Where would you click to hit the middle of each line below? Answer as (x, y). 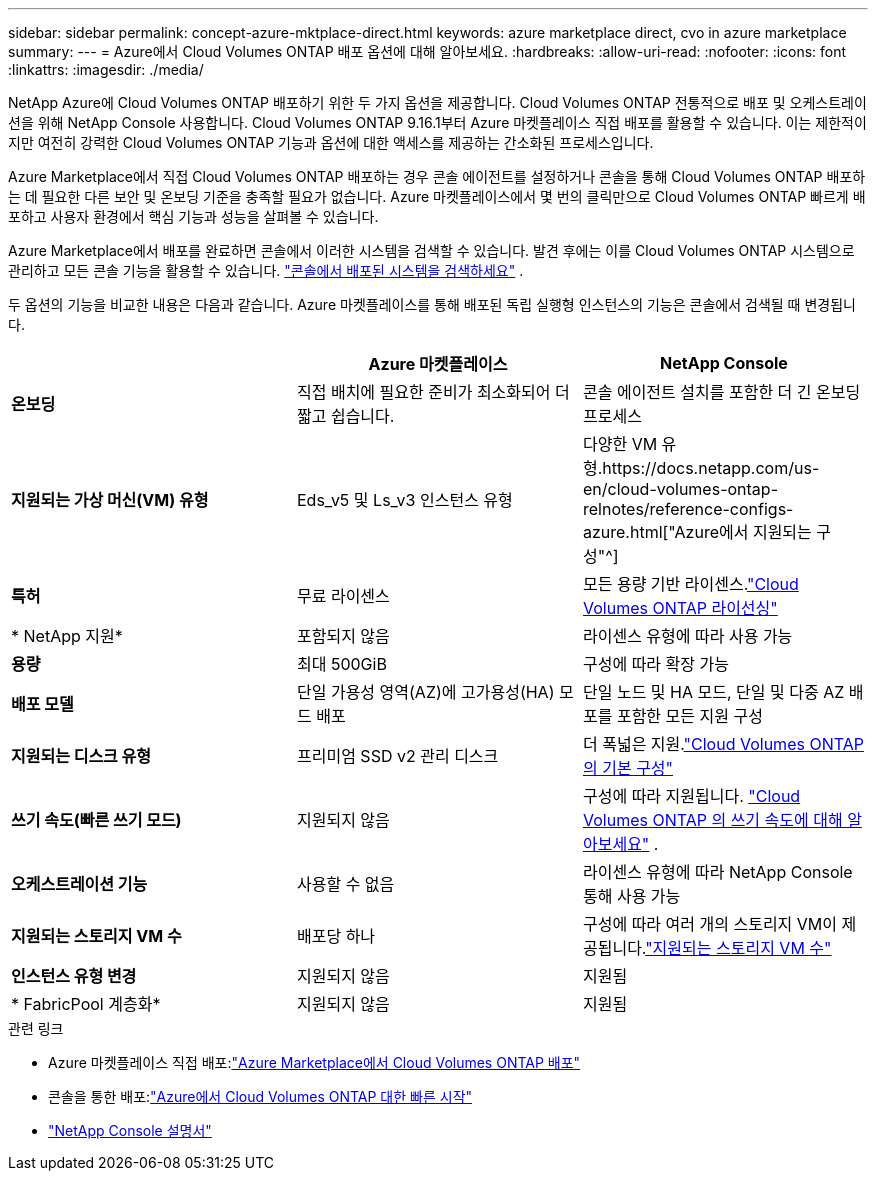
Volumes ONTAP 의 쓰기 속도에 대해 (712, 820)
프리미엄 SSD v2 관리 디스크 (397, 756)
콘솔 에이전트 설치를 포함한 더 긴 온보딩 (721, 392)
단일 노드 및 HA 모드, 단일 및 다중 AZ (713, 692)
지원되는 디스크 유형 (81, 756)
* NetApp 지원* (67, 636)
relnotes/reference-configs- (688, 509)
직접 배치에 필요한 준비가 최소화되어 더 (433, 392)
